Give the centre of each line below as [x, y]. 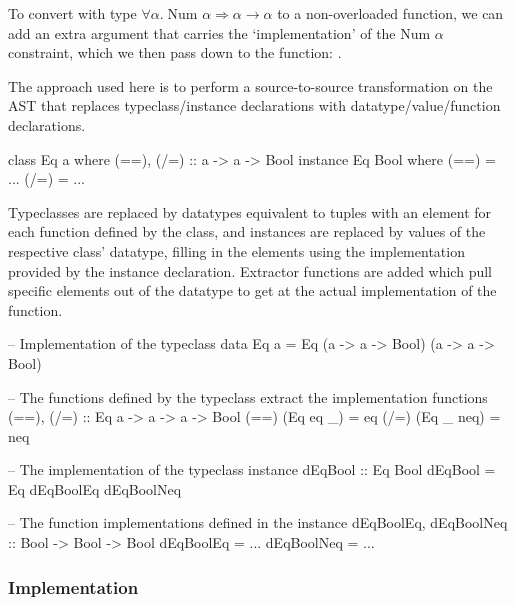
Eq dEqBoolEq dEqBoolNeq [95, 488]
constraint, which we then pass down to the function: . [175, 52]
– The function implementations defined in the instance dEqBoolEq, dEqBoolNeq [258, 522]
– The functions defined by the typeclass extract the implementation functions [248, 396]
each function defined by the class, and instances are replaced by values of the [247, 231]
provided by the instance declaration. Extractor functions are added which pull [250, 270]
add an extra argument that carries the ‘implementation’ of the [202, 32]
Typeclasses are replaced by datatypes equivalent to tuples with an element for [250, 211]
